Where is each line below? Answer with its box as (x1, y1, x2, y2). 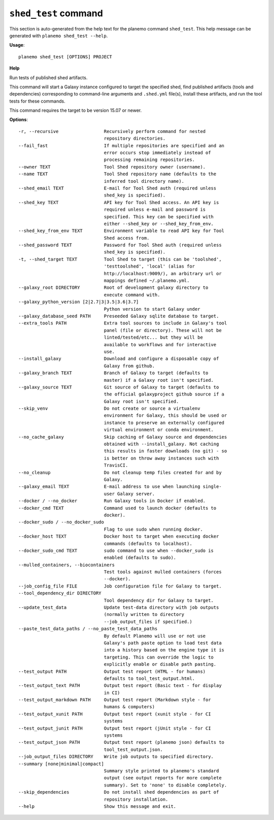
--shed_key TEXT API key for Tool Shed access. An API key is (18, 200, 219, 205)
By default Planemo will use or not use (104, 633, 206, 639)
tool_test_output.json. (104, 746, 163, 752)
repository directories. (104, 136, 166, 142)
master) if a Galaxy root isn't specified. (104, 377, 214, 383)
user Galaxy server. (104, 490, 155, 497)
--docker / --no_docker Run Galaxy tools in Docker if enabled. (18, 498, 206, 504)
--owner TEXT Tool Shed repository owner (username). (18, 164, 206, 170)
